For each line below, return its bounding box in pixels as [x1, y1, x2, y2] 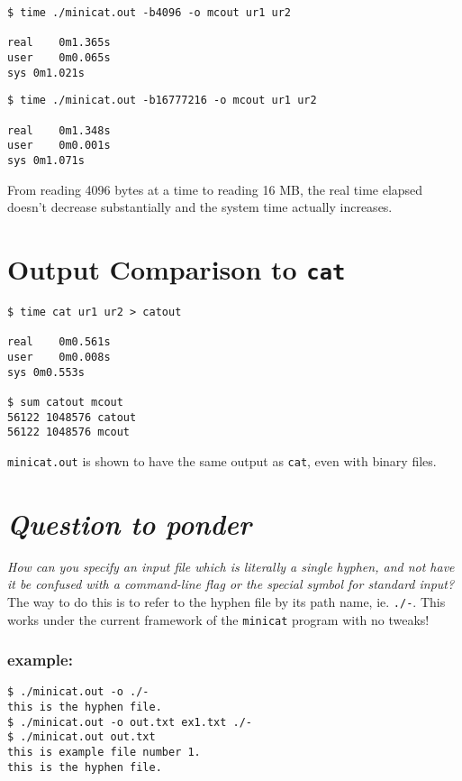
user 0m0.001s [7, 139, 111, 152]
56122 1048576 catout [7, 410, 137, 424]
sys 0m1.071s [7, 153, 85, 167]
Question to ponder [7, 504, 252, 542]
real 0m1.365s [7, 36, 111, 50]
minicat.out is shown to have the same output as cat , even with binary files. [7, 451, 437, 470]
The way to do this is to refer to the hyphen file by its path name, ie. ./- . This [7, 592, 446, 611]
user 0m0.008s [7, 350, 111, 363]
